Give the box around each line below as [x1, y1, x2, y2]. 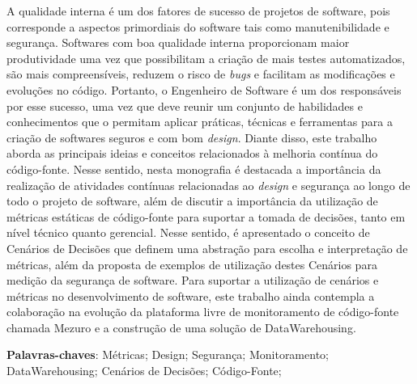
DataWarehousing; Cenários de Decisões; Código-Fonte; [6, 362, 282, 379]
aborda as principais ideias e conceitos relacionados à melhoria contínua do [6, 145, 378, 162]
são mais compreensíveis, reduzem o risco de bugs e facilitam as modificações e [6, 65, 395, 82]
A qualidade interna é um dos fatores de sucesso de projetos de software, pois [6, 2, 390, 19]
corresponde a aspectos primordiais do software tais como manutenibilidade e [6, 18, 389, 35]
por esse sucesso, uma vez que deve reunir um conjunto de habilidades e [6, 97, 363, 114]
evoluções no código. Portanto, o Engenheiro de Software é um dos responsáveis [6, 81, 402, 98]
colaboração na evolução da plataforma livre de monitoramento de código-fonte [6, 303, 399, 320]
